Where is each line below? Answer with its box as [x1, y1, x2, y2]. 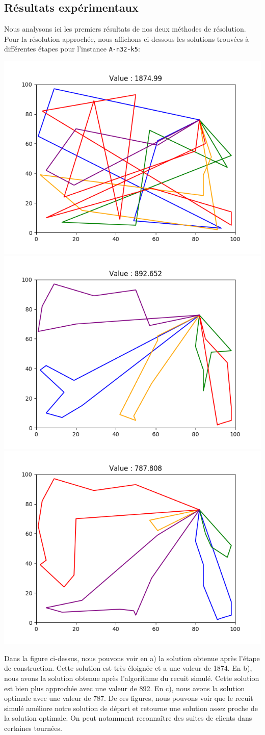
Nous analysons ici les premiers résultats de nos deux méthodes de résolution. [4, 23, 246, 34]
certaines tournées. [4, 722, 62, 733]
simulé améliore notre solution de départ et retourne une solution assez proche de [4, 702, 258, 713]
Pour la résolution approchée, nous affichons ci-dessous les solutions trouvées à [4, 33, 249, 44]
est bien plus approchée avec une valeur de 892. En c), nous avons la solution [4, 682, 245, 693]
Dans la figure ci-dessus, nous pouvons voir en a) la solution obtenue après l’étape [4, 652, 260, 663]
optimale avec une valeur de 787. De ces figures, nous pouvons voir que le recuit [4, 693, 253, 703]
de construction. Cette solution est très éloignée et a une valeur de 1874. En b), [4, 663, 252, 673]
